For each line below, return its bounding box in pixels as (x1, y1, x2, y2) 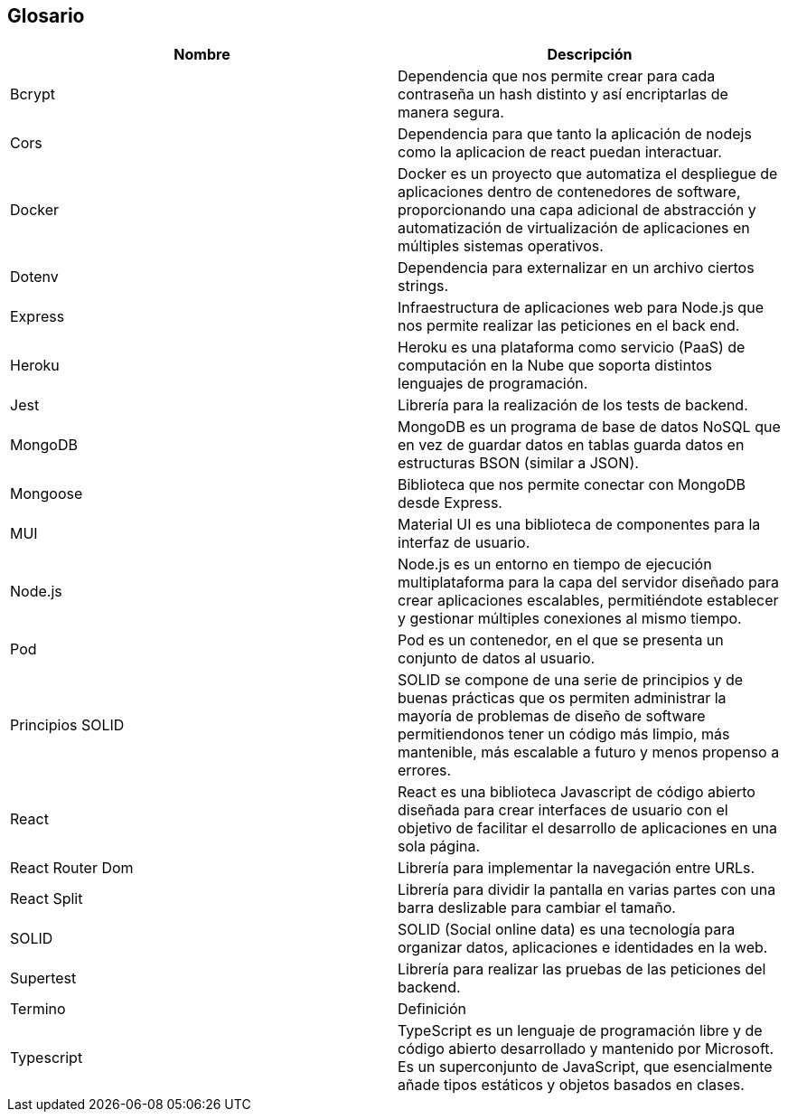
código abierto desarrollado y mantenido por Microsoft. (398, 1039, 774, 1058)
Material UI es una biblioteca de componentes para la (398, 515, 761, 534)
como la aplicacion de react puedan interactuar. (398, 143, 722, 162)
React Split (10, 889, 83, 908)
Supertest (10, 969, 77, 988)
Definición (398, 1000, 467, 1019)
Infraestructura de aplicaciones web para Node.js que (398, 298, 764, 317)
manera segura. (398, 103, 504, 122)
